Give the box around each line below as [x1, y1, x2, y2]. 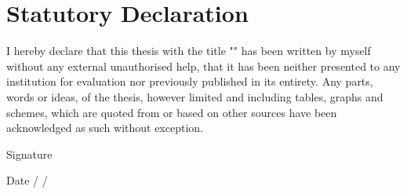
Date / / [6, 172, 48, 189]
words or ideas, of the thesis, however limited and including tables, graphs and [6, 88, 383, 104]
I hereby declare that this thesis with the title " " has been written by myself [6, 42, 371, 59]
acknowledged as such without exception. [6, 119, 203, 136]
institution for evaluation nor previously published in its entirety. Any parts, [6, 73, 373, 90]
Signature [6, 145, 53, 162]
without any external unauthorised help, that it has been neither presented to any [6, 57, 401, 74]
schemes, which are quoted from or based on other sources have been [6, 104, 337, 120]
